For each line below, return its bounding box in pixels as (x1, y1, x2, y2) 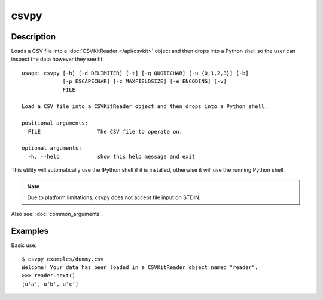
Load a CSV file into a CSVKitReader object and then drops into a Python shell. (22, 103, 268, 110)
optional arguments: (22, 145, 82, 151)
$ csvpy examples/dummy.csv (22, 255, 104, 262)
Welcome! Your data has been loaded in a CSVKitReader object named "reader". (22, 264, 258, 271)
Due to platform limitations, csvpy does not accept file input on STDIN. (27, 194, 201, 201)
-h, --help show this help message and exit (28, 153, 196, 160)
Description (11, 32, 56, 42)
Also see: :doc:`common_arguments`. (11, 211, 103, 218)
